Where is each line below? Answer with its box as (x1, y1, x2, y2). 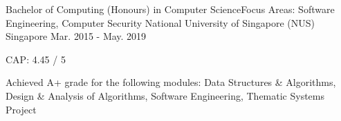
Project (6, 102, 37, 116)
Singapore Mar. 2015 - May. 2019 (6, 29, 147, 43)
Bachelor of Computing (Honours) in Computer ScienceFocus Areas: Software (6, 2, 335, 16)
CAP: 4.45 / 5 (6, 52, 66, 66)
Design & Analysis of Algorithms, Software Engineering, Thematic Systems (6, 88, 325, 102)
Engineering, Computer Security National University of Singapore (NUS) (6, 15, 315, 30)
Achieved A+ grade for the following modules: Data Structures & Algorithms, (6, 75, 336, 89)
